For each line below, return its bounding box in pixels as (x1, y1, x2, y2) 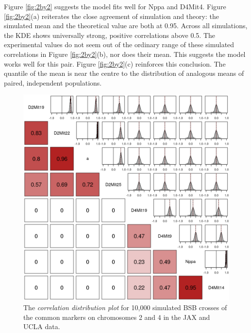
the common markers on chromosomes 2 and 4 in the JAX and (23, 312, 210, 322)
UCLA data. (23, 321, 60, 332)
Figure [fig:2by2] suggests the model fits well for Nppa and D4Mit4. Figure (4, 1, 226, 11)
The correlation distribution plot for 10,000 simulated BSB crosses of (23, 302, 227, 312)
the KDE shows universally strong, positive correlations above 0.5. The (4, 30, 216, 40)
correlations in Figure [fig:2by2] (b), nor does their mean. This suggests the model (4, 49, 246, 59)
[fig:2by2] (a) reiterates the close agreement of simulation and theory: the (4, 11, 219, 21)
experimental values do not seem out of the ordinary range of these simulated (4, 39, 234, 50)
